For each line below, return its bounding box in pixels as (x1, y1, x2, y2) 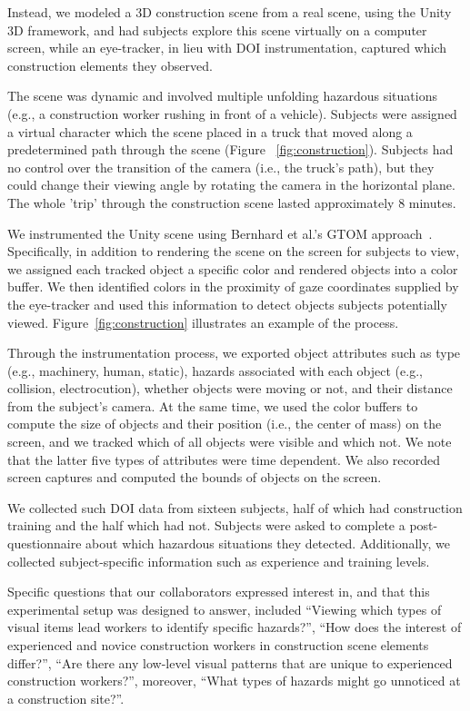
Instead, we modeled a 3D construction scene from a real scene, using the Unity (7, 3, 452, 21)
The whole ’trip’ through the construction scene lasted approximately (7, 193, 395, 212)
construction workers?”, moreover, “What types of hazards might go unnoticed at (7, 671, 461, 690)
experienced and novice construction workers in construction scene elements (7, 636, 429, 654)
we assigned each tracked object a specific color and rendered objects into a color (7, 259, 458, 278)
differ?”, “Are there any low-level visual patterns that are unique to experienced (7, 653, 453, 672)
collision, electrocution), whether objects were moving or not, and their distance (7, 379, 453, 398)
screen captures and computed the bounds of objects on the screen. (7, 468, 382, 487)
